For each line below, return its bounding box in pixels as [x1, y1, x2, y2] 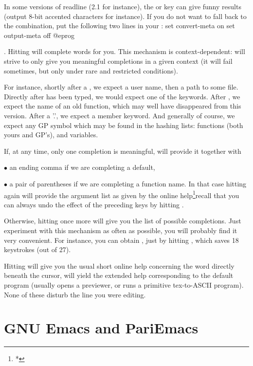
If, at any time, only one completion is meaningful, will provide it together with [4, 146, 241, 156]
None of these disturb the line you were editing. [4, 289, 146, 299]
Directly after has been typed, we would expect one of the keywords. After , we [4, 91, 240, 101]
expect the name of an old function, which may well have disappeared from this [4, 101, 241, 111]
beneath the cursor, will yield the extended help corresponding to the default [4, 270, 234, 280]
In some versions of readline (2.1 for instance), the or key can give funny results [4, 1, 241, 11]
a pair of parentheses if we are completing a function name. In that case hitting [9, 178, 247, 188]
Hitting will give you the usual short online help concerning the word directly [4, 260, 235, 271]
